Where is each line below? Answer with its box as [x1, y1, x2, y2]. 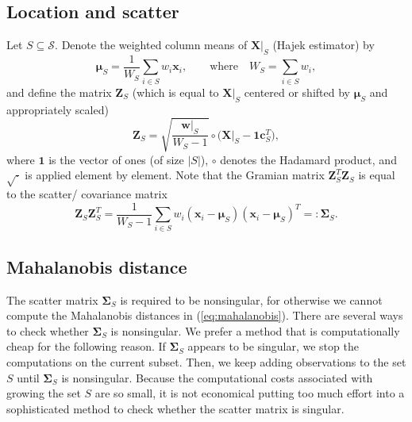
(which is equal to [132, 83, 219, 100]
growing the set [6, 385, 81, 401]
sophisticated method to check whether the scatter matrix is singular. [6, 400, 345, 416]
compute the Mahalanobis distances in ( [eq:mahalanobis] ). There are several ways [6, 307, 403, 324]
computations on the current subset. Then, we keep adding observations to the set [6, 354, 406, 370]
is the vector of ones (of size [48, 151, 184, 167]
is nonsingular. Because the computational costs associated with [61, 369, 373, 386]
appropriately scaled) [6, 101, 109, 117]
